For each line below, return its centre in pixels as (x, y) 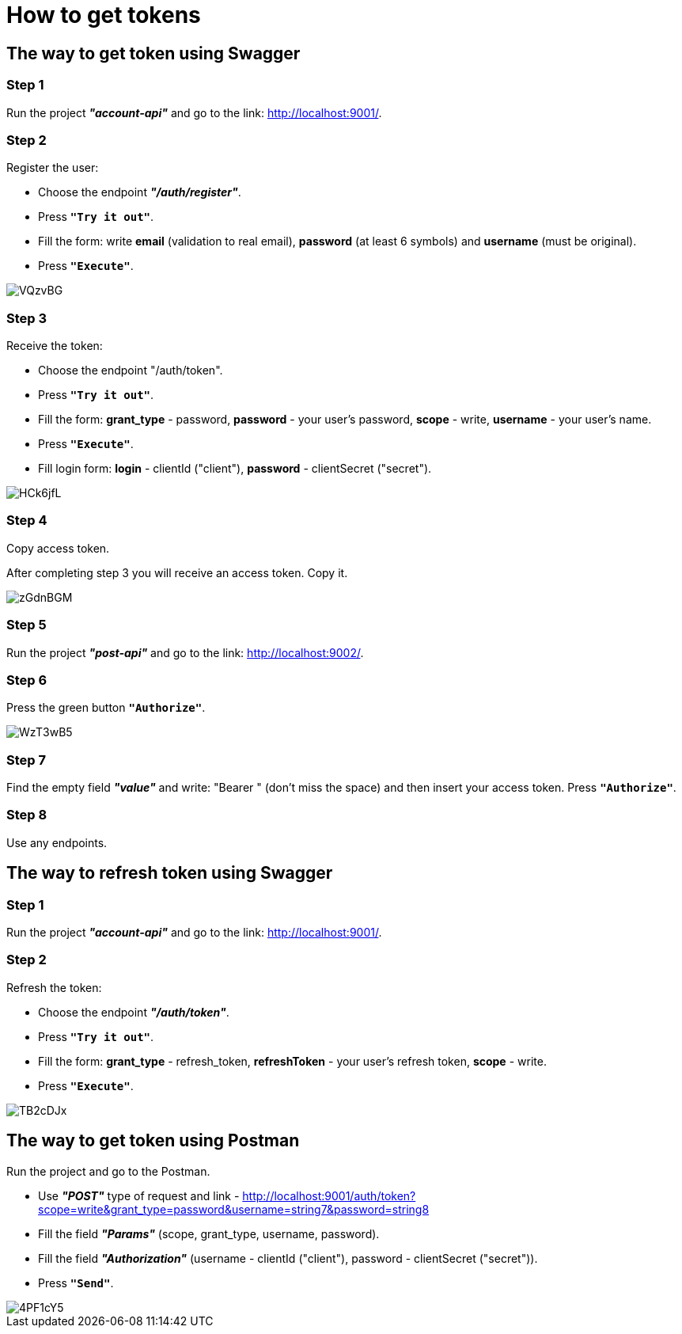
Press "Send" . (76, 1283)
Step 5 (27, 625)
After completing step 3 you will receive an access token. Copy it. (177, 572)
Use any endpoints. (57, 842)
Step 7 (26, 760)
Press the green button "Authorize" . (106, 708)
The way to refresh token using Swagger (170, 873)
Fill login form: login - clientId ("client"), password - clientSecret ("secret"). (235, 469)
